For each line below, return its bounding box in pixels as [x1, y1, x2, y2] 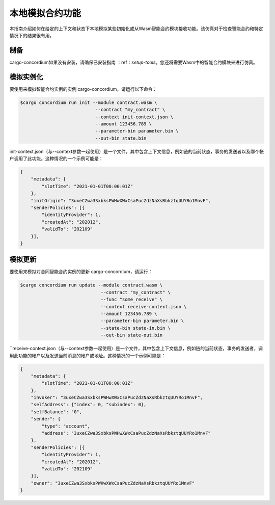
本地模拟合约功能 [9, 8, 81, 19]
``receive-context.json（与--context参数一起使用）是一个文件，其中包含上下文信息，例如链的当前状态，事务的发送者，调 [9, 345, 263, 352]
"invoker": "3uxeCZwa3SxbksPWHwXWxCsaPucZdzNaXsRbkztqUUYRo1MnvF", [31, 395, 203, 401]
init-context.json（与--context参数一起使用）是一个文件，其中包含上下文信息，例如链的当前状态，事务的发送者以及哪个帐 [9, 148, 264, 154]
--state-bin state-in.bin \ [100, 325, 171, 331]
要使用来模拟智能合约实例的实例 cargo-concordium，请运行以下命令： [9, 86, 157, 92]
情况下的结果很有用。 [9, 32, 54, 38]
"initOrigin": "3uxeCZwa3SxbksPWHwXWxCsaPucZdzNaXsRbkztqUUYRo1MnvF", [31, 198, 211, 203]
